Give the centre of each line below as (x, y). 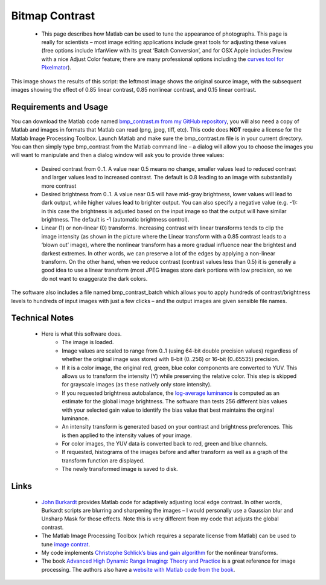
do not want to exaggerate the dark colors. (94, 278)
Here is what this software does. (81, 334)
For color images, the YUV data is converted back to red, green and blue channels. (165, 444)
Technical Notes (43, 318)
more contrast (59, 186)
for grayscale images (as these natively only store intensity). (137, 385)
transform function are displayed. (103, 460)
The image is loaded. (88, 342)
